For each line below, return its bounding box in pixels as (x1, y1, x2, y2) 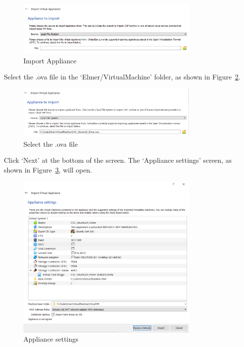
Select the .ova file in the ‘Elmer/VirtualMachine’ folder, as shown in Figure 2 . (4, 72, 241, 82)
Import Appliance (23, 55, 77, 65)
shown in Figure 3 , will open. (4, 164, 92, 174)
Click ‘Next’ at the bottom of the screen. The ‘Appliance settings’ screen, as (4, 155, 232, 165)
